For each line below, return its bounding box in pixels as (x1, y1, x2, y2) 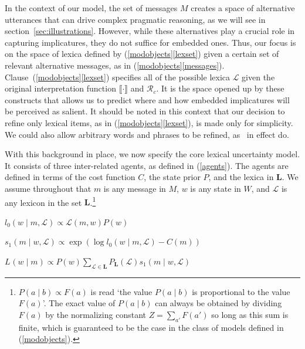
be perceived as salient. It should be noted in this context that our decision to (5, 105, 285, 117)
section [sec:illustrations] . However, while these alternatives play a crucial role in (5, 25, 295, 37)
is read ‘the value (90, 285, 152, 297)
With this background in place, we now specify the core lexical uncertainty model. (5, 148, 300, 160)
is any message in (103, 182, 166, 194)
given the (242, 70, 275, 83)
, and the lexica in (208, 171, 274, 183)
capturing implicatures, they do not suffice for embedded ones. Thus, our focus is (5, 36, 296, 48)
